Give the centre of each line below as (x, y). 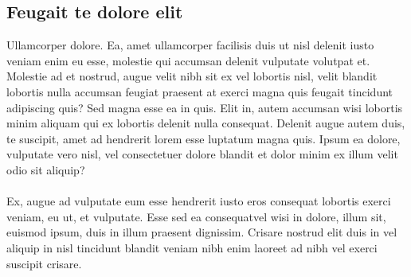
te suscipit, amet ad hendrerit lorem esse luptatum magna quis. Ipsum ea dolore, (204, 138)
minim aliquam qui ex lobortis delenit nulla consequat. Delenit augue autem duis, (206, 123)
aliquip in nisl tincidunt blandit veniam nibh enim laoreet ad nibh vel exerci (192, 247)
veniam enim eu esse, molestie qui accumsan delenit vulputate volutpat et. (188, 60)
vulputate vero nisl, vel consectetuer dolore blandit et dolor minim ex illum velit (202, 154)
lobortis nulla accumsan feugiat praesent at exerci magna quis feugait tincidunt (200, 91)
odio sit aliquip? (46, 169)
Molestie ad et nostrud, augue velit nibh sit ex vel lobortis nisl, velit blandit (192, 76)
